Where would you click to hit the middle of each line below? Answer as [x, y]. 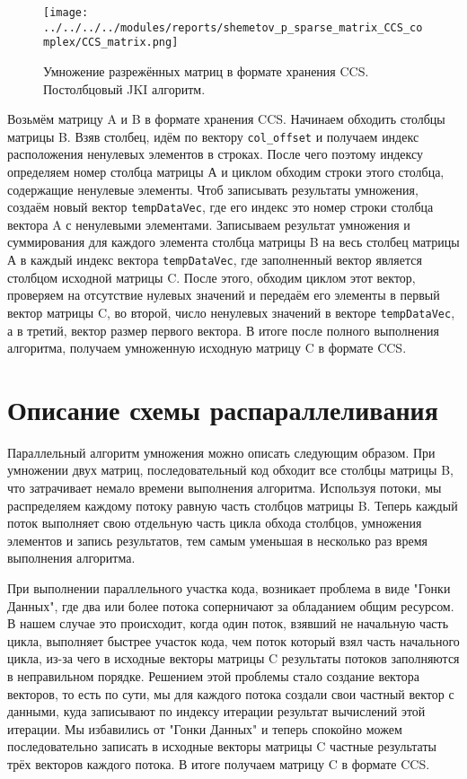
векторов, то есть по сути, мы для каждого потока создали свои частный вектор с [231, 693]
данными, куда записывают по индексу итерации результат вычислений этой [216, 711]
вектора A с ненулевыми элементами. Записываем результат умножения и [209, 224]
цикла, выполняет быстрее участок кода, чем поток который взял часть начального [233, 640]
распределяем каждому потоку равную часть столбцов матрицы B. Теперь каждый [233, 505]
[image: [66, 13]
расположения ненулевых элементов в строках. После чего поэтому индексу [215, 154]
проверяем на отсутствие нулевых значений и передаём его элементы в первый [224, 295]
